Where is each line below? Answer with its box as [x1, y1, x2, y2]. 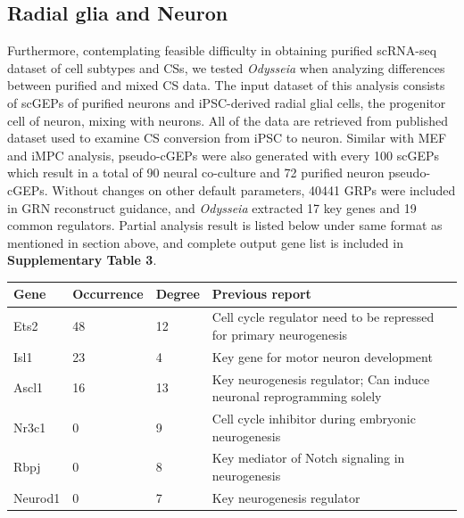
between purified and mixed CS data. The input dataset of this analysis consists [7, 76, 445, 95]
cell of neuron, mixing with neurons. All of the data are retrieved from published [7, 111, 448, 129]
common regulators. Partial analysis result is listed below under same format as [7, 216, 443, 234]
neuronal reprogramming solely [211, 387, 382, 406]
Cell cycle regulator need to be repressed [211, 308, 435, 326]
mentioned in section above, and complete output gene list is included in [7, 233, 403, 251]
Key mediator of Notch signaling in [211, 448, 405, 467]
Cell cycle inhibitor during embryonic [211, 408, 416, 427]
